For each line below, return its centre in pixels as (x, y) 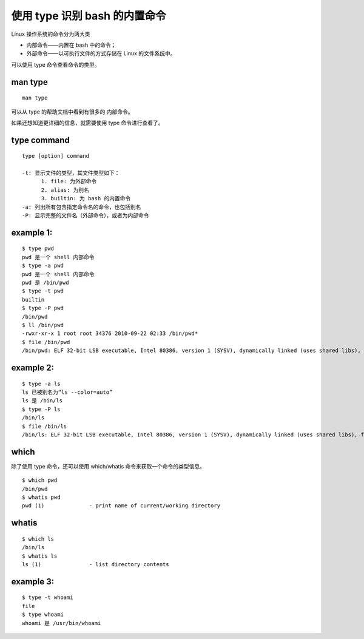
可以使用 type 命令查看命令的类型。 (56, 64)
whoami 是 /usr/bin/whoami (62, 623)
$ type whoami (43, 615)
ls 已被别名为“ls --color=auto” (67, 392)
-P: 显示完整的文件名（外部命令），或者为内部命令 (86, 216)
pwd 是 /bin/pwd (45, 283)
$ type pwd (38, 248)
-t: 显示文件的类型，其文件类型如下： (71, 173)
